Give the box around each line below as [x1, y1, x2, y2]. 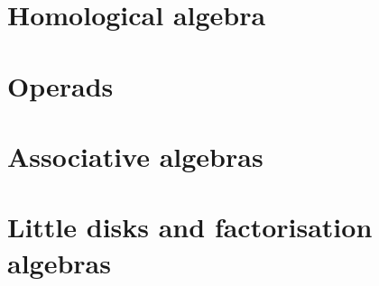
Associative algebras [7, 137, 263, 174]
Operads [7, 67, 114, 104]
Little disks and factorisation [7, 208, 373, 245]
